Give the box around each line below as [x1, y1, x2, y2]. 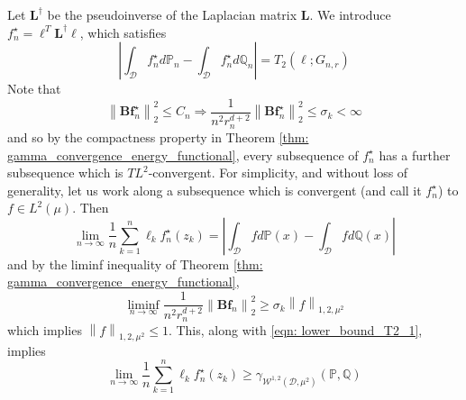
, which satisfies [79, 23, 167, 41]
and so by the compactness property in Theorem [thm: [7, 127, 309, 146]
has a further [379, 145, 451, 164]
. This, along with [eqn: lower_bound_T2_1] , [168, 321, 423, 340]
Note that [7, 79, 61, 98]
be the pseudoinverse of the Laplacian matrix [47, 5, 297, 23]
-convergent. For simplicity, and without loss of [148, 163, 408, 182]
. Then [72, 198, 109, 217]
